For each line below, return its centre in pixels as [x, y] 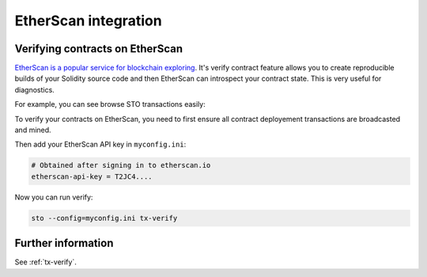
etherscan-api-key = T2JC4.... [92, 176]
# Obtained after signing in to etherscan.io [121, 165]
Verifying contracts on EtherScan [99, 49]
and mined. [33, 130]
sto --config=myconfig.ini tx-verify [104, 218]
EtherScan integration [88, 21]
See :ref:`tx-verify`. [45, 262]
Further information [64, 243]
